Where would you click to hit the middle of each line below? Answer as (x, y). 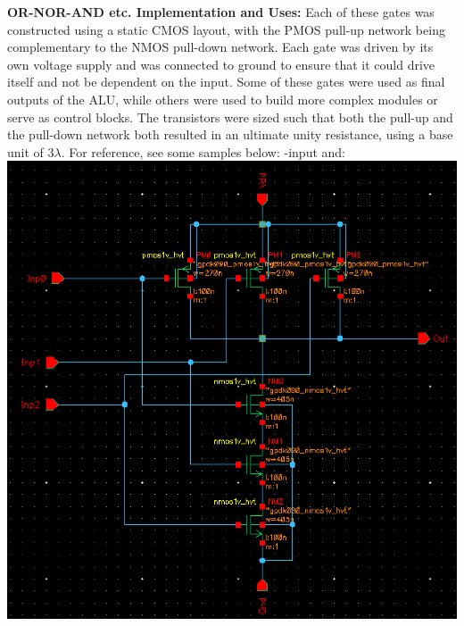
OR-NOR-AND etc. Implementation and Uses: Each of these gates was (221, 12)
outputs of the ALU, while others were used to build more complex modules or (223, 99)
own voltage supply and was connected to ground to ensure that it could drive (221, 64)
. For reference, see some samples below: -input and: (203, 151)
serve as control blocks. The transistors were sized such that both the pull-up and (230, 117)
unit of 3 (31, 151)
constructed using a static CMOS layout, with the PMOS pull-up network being (226, 29)
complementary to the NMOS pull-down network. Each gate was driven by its (220, 47)
